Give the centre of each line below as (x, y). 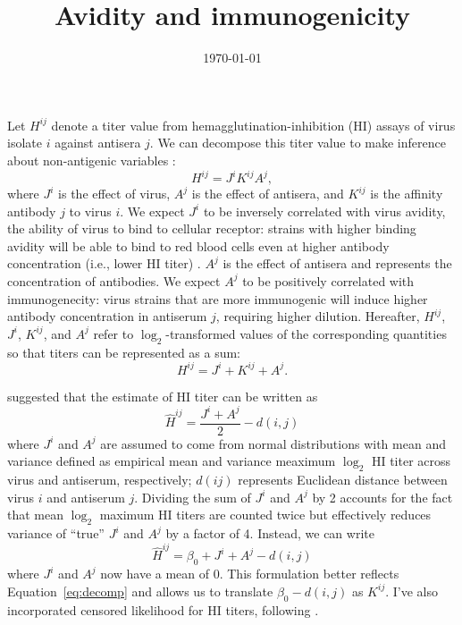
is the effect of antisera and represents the (337, 263)
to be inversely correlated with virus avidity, (324, 211)
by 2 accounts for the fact (382, 497)
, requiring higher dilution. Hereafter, (318, 316)
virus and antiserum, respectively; (100, 480)
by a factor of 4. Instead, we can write (270, 533)
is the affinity (407, 193)
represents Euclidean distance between (343, 480)
